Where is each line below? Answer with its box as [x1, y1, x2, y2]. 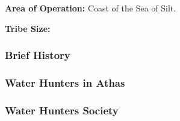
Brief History [5, 48, 70, 63]
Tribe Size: [5, 22, 51, 34]
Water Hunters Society [5, 102, 119, 117]
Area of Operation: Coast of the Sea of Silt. [5, 2, 176, 14]
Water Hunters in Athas [5, 75, 125, 90]
